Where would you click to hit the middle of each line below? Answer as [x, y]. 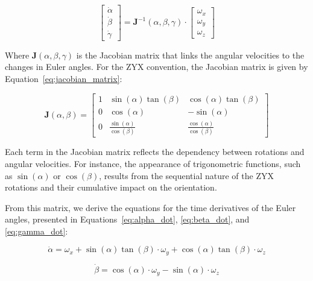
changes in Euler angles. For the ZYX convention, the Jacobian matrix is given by [156, 67]
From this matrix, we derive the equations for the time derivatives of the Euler [150, 207]
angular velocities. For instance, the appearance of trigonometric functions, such [153, 163]
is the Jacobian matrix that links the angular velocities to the [190, 55]
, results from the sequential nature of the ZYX [186, 175]
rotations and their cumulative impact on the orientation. [111, 187]
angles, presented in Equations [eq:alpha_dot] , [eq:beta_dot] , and [127, 219]
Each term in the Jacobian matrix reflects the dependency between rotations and [155, 152]
